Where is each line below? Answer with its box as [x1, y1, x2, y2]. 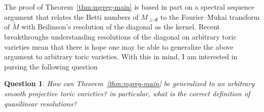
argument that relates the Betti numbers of [4, 11, 139, 22]
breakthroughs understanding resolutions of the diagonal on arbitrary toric [4, 31, 237, 42]
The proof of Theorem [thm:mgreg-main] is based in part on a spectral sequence [4, 2, 255, 12]
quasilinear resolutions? [4, 98, 77, 108]
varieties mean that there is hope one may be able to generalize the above [4, 41, 234, 52]
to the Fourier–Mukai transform [160, 11, 260, 22]
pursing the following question [4, 61, 98, 71]
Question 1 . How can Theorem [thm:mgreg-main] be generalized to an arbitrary [4, 78, 255, 89]
